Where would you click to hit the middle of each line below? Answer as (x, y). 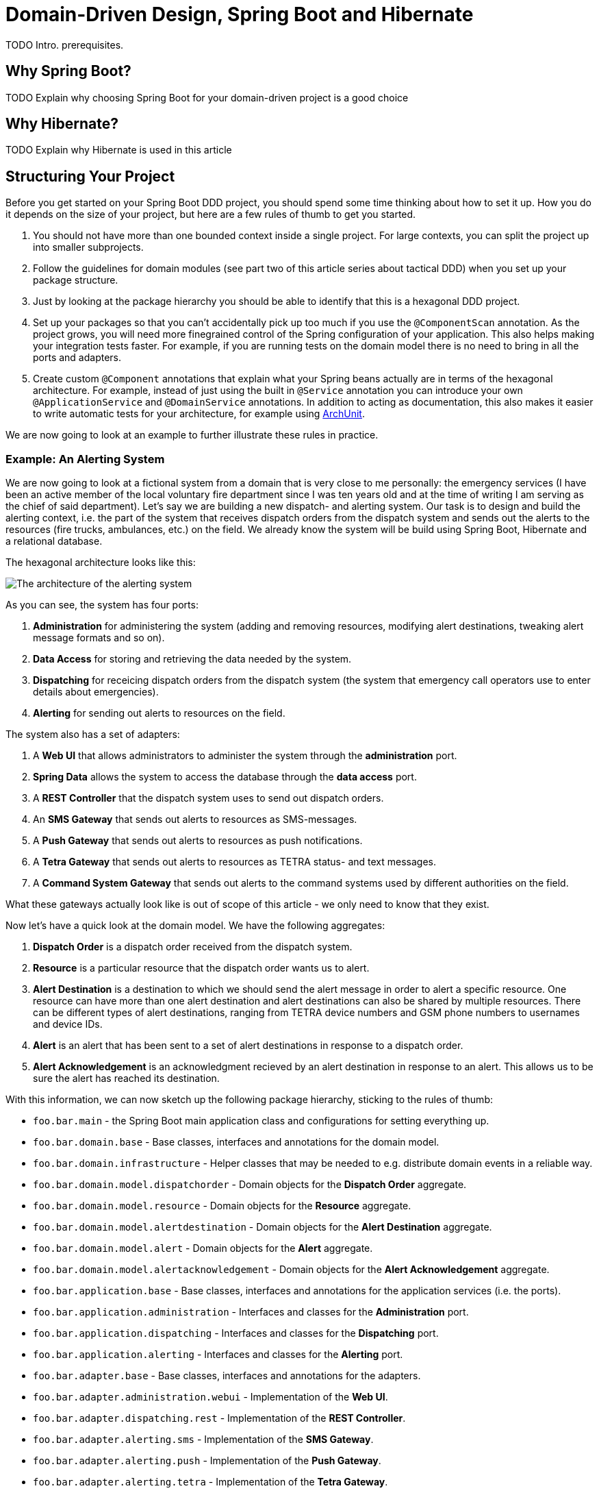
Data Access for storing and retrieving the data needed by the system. (192, 659)
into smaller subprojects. (88, 247)
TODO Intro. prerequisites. (65, 45)
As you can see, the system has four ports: (102, 605)
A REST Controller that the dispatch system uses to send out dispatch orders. (208, 798)
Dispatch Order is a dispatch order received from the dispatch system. (193, 947)
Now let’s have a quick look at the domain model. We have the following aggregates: (195, 926)
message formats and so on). (99, 638)
